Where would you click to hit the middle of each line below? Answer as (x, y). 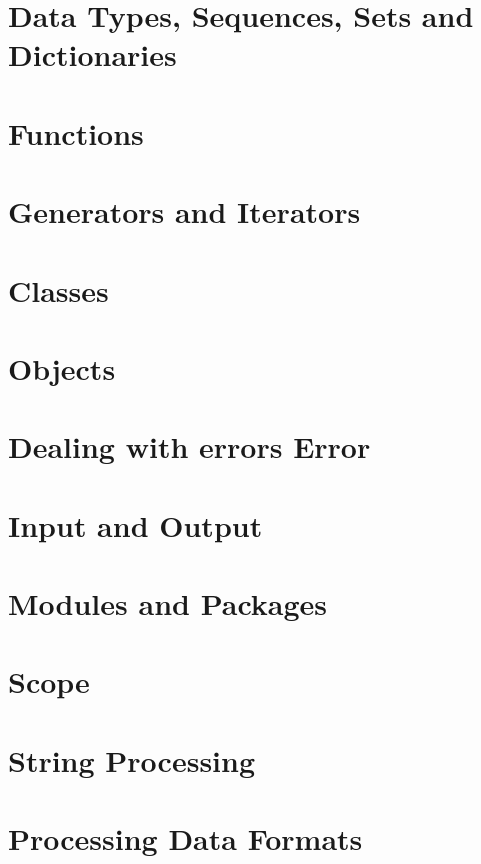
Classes (58, 289)
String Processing (132, 759)
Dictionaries (92, 54)
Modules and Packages (168, 603)
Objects (62, 367)
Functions (76, 132)
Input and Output (135, 524)
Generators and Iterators (184, 211)
